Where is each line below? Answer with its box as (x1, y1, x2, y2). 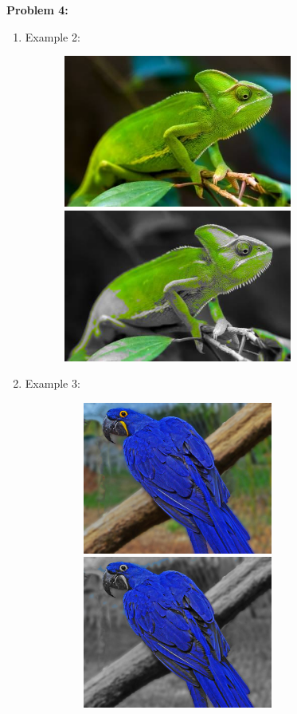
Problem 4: (6, 2, 68, 18)
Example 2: (25, 28, 80, 45)
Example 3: (25, 375, 80, 392)
